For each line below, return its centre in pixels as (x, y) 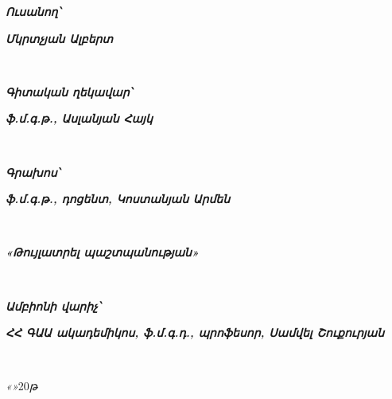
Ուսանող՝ (33, 11)
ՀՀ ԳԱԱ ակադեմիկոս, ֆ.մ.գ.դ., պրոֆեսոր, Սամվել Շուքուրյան (195, 332)
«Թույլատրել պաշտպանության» (103, 252)
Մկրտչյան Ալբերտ (60, 38)
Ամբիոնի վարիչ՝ (53, 305)
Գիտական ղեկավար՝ (69, 91)
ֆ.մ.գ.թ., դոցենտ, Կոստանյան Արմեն (118, 199)
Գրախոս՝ (33, 172)
